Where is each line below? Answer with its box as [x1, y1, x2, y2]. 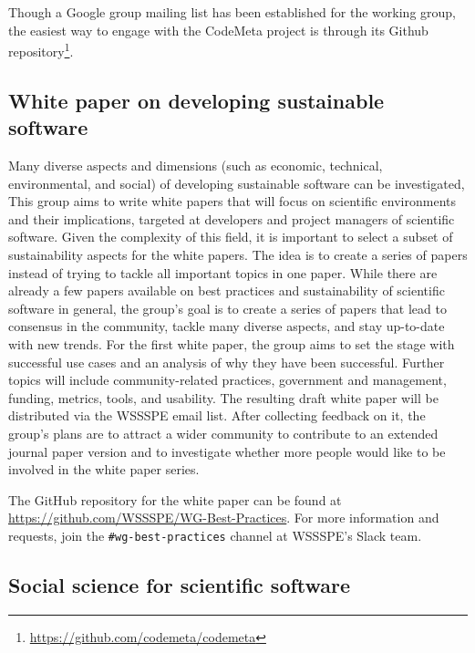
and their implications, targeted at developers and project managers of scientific [8, 209, 455, 228]
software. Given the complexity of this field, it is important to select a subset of [8, 227, 453, 246]
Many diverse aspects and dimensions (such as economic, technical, [8, 156, 383, 175]
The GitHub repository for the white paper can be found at [8, 490, 342, 509]
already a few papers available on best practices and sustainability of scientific [8, 281, 445, 300]
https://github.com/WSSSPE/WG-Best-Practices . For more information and [8, 508, 439, 527]
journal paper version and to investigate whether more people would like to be [8, 441, 446, 461]
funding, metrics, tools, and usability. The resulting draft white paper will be [8, 388, 439, 407]
